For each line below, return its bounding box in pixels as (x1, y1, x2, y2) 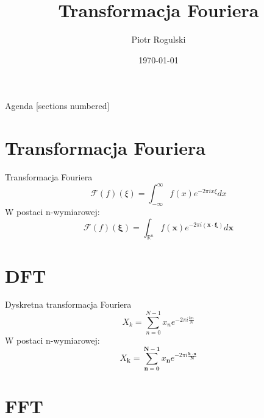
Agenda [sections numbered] (5, 99, 110, 112)
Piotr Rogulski (131, 33, 186, 46)
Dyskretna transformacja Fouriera (5, 298, 132, 311)
